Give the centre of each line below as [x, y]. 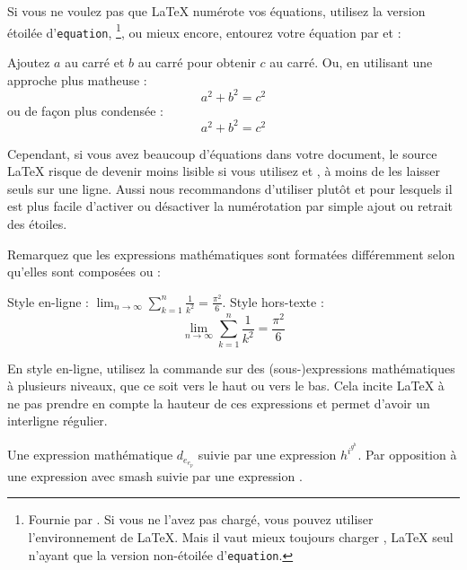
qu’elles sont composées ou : [84, 272]
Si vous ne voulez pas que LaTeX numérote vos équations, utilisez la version [216, 11]
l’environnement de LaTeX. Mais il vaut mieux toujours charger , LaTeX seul [241, 537]
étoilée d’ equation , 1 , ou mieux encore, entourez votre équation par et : [204, 31]
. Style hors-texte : [273, 301]
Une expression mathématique [90, 455]
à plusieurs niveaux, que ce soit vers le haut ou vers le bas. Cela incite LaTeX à [226, 386]
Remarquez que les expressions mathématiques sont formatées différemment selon [231, 254]
